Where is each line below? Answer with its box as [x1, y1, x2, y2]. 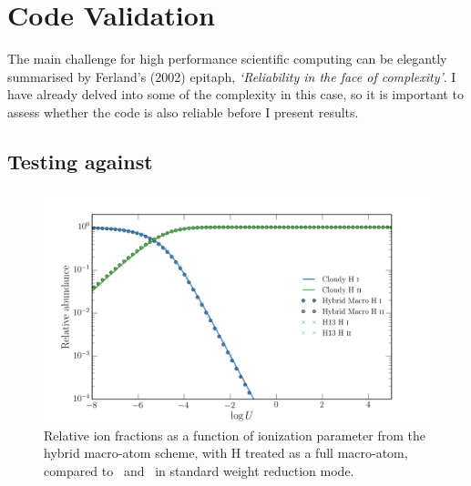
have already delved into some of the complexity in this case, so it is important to [7, 85, 464, 104]
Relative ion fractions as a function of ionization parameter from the [44, 425, 425, 444]
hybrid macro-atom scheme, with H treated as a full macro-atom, [44, 443, 408, 462]
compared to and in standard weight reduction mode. [44, 461, 354, 480]
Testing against [7, 147, 153, 175]
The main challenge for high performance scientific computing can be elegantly [7, 49, 447, 68]
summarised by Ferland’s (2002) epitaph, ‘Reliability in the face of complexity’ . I [7, 66, 456, 86]
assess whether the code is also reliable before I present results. [7, 102, 359, 121]
